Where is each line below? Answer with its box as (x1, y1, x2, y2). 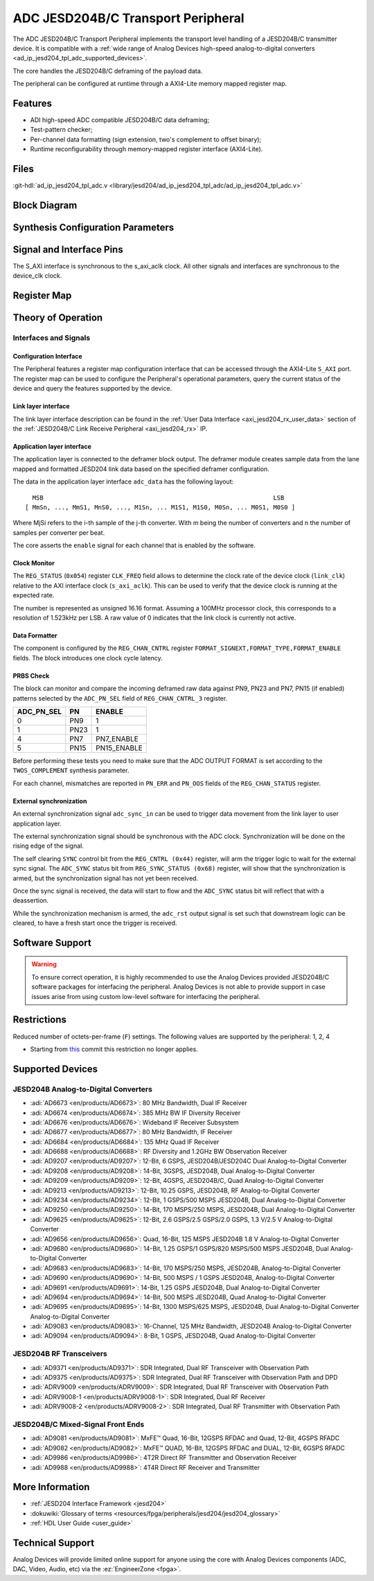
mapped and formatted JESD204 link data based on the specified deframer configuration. (12, 465, 269, 473)
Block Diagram (12, 199, 78, 211)
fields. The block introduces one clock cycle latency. (12, 653, 163, 662)
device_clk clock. (12, 271, 62, 280)
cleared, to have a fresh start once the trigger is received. (12, 919, 177, 928)
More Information (12, 1481, 90, 1493)
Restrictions (12, 1014, 67, 1026)
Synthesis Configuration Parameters (12, 221, 175, 233)
